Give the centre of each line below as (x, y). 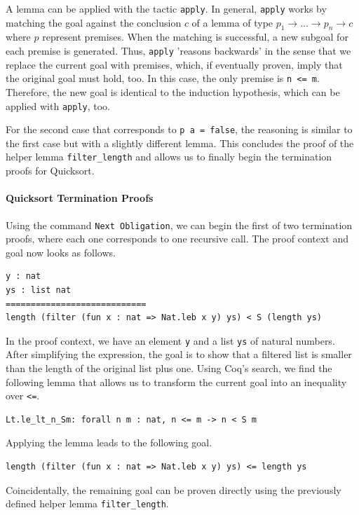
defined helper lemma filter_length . (87, 503)
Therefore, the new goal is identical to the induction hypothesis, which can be (173, 91)
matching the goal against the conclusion (94, 22)
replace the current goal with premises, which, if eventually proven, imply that (174, 64)
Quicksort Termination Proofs (80, 198)
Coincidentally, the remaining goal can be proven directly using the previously (174, 489)
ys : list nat (39, 290)
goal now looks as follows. (61, 252)
